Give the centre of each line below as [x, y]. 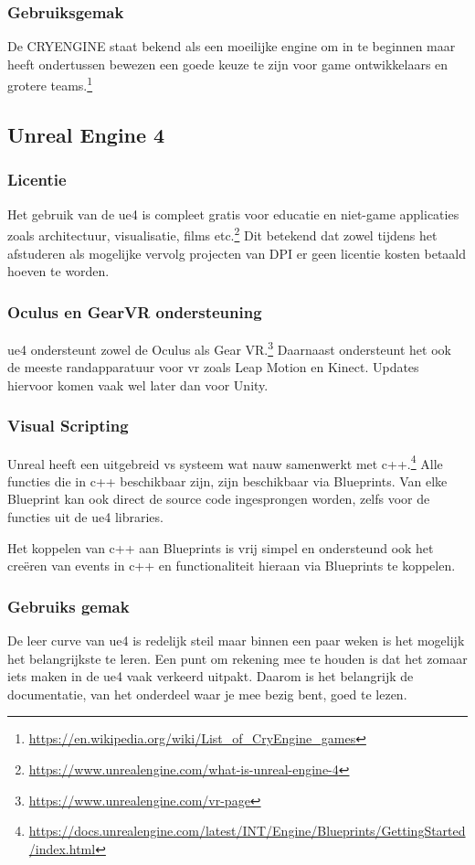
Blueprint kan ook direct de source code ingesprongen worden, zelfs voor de [219, 499]
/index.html [62, 848]
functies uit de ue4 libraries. [85, 517]
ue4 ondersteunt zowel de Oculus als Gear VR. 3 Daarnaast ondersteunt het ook [229, 347]
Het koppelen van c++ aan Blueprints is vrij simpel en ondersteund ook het [221, 547]
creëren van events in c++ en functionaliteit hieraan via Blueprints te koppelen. [232, 566]
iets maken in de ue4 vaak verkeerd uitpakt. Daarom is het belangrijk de [211, 676]
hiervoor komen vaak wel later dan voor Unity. [138, 384]
